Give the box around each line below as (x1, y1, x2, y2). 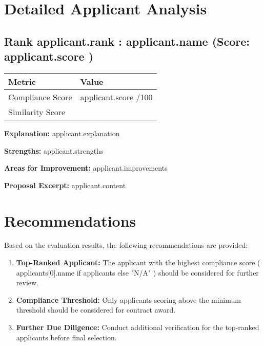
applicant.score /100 (80, 90, 153, 103)
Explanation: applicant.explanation (4, 128, 120, 138)
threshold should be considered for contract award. (16, 304, 176, 315)
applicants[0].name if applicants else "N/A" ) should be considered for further (16, 267, 259, 278)
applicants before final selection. (16, 332, 117, 342)
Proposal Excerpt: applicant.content (4, 179, 126, 190)
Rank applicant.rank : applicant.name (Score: (4, 33, 250, 49)
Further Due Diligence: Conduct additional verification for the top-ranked (16, 322, 259, 333)
